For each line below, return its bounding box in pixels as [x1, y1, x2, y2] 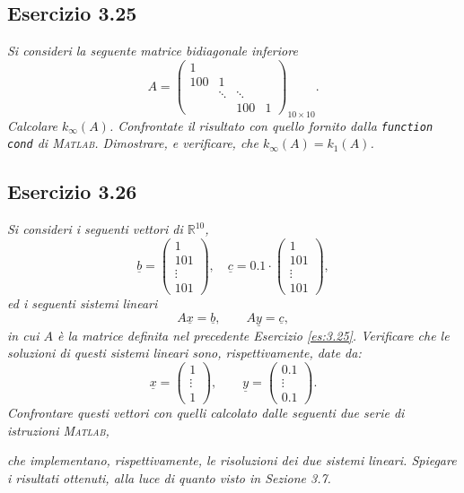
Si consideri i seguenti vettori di [7, 220, 183, 238]
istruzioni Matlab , [7, 420, 109, 439]
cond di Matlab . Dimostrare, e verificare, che [7, 134, 258, 152]
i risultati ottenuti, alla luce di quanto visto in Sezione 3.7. [7, 469, 331, 488]
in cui [7, 325, 39, 344]
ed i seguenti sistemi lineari [7, 294, 158, 313]
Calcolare [7, 116, 58, 134]
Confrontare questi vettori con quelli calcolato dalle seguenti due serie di [7, 403, 405, 422]
